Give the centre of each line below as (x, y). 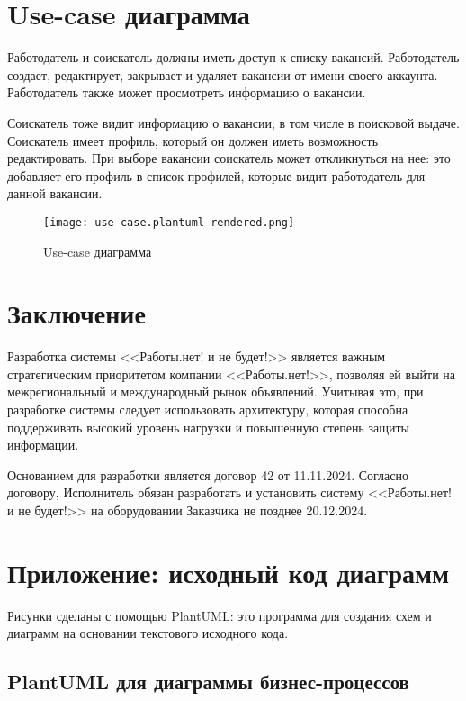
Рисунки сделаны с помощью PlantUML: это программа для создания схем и (220, 615)
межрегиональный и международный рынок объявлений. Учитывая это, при (215, 391)
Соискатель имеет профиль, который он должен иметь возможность (193, 140)
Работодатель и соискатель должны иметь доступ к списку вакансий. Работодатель (233, 57)
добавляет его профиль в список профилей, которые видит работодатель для (216, 175)
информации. (43, 445)
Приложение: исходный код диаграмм (229, 572)
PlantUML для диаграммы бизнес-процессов (208, 682)
